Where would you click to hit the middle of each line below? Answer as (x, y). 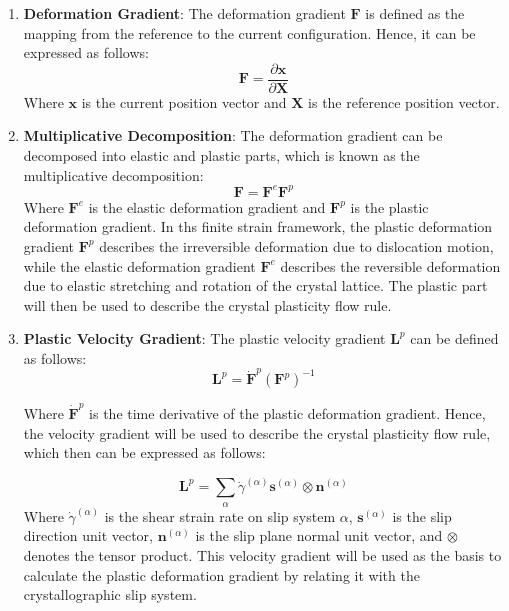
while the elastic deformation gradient (139, 265)
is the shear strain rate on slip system (220, 515)
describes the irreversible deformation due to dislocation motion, (296, 245)
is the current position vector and (184, 101)
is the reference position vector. (404, 101)
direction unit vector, (88, 535)
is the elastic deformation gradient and (207, 206)
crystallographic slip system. (110, 594)
